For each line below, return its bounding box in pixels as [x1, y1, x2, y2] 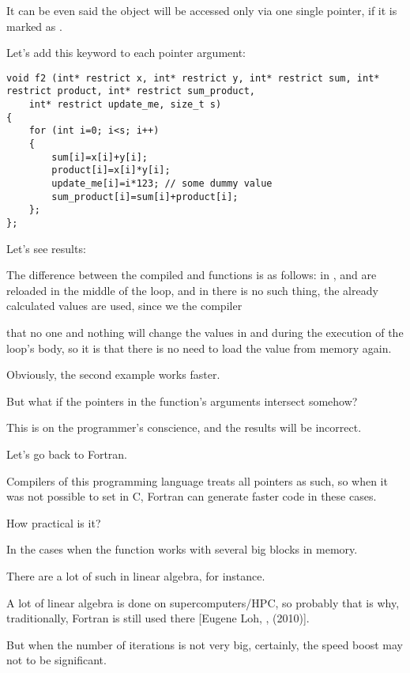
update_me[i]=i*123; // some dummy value [51, 178, 273, 190]
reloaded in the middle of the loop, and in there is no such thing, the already [6, 282, 378, 298]
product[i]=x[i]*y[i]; [51, 164, 171, 176]
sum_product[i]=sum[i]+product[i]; [51, 191, 239, 202]
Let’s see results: [6, 240, 86, 256]
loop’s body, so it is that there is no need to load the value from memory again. [6, 339, 392, 356]
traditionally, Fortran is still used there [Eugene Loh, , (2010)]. [6, 610, 310, 626]
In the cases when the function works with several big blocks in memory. [6, 541, 358, 558]
